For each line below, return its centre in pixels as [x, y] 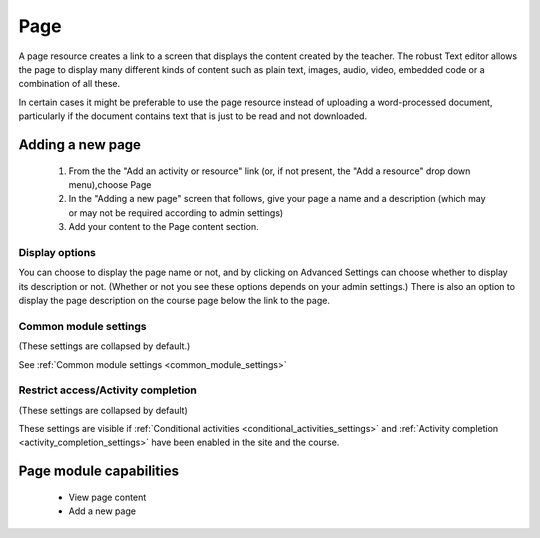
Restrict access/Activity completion [107, 390]
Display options [57, 252]
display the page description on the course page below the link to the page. [174, 300]
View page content [107, 497]
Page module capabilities [99, 471]
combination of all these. [69, 84]
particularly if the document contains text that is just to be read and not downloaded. [193, 116]
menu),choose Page [110, 184]
